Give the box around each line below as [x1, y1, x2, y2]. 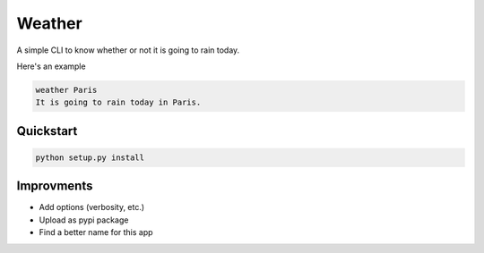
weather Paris [35, 85, 98, 95]
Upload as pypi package [39, 215, 129, 225]
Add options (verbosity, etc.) [39, 202, 145, 213]
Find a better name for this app [39, 227, 153, 238]
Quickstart [16, 123, 78, 139]
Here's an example [16, 61, 86, 72]
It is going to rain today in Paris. [35, 97, 202, 107]
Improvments [16, 179, 93, 194]
